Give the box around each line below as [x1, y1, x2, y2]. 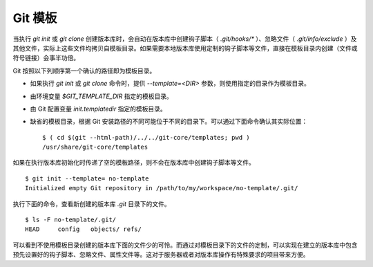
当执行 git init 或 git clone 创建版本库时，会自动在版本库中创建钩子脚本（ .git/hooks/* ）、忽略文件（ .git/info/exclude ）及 [12, 35, 357, 43]
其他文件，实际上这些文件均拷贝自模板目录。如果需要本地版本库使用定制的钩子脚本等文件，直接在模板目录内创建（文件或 [12, 44, 358, 52]
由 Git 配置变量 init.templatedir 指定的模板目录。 [30, 104, 166, 113]
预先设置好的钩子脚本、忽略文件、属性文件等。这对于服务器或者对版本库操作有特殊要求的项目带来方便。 [12, 250, 309, 259]
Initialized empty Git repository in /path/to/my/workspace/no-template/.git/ [25, 184, 298, 192]
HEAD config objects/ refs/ [25, 225, 142, 233]
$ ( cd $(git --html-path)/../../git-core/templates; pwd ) [42, 133, 250, 141]
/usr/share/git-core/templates [42, 143, 149, 151]
